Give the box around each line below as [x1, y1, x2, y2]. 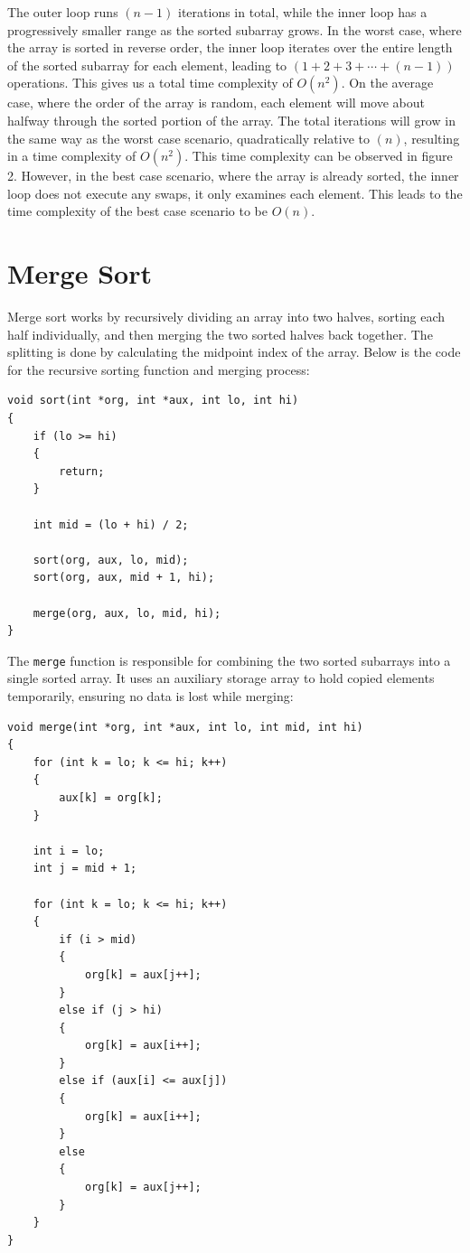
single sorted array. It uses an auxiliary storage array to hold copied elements [7, 669, 435, 687]
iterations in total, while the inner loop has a [178, 3, 428, 21]
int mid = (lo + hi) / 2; [33, 518, 189, 531]
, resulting [403, 128, 460, 147]
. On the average [341, 73, 434, 92]
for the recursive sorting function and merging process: [7, 360, 310, 379]
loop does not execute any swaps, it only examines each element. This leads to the [7, 183, 463, 202]
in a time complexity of [7, 146, 136, 165]
